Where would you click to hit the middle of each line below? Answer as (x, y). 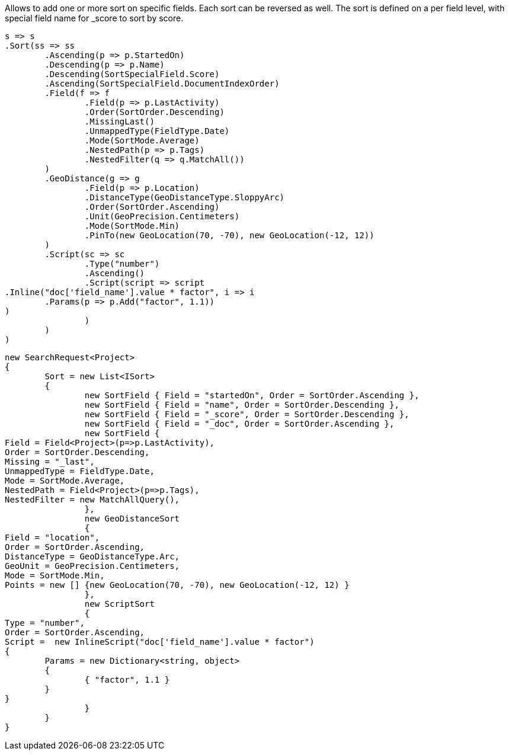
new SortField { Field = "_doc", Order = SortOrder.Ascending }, (239, 424)
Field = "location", (52, 538)
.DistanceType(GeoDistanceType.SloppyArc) (185, 197)
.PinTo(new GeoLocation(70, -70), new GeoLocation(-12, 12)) (229, 235)
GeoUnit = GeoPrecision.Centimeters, (92, 566)
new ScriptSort (119, 604)
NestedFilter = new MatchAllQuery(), (92, 500)
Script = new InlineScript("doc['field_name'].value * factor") (160, 642)
